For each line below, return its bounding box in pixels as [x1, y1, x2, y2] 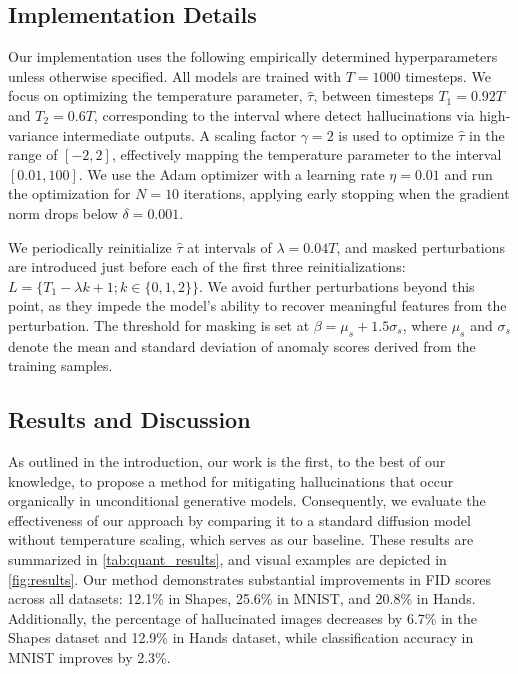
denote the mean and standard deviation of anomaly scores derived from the [8, 335, 476, 356]
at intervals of [187, 236, 272, 257]
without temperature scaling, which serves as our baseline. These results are [8, 529, 474, 550]
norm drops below [8, 202, 118, 223]
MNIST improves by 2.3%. [8, 647, 171, 668]
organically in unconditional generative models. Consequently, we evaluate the [8, 490, 486, 511]
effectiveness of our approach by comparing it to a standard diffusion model [8, 509, 471, 530]
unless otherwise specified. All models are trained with [8, 65, 341, 86]
